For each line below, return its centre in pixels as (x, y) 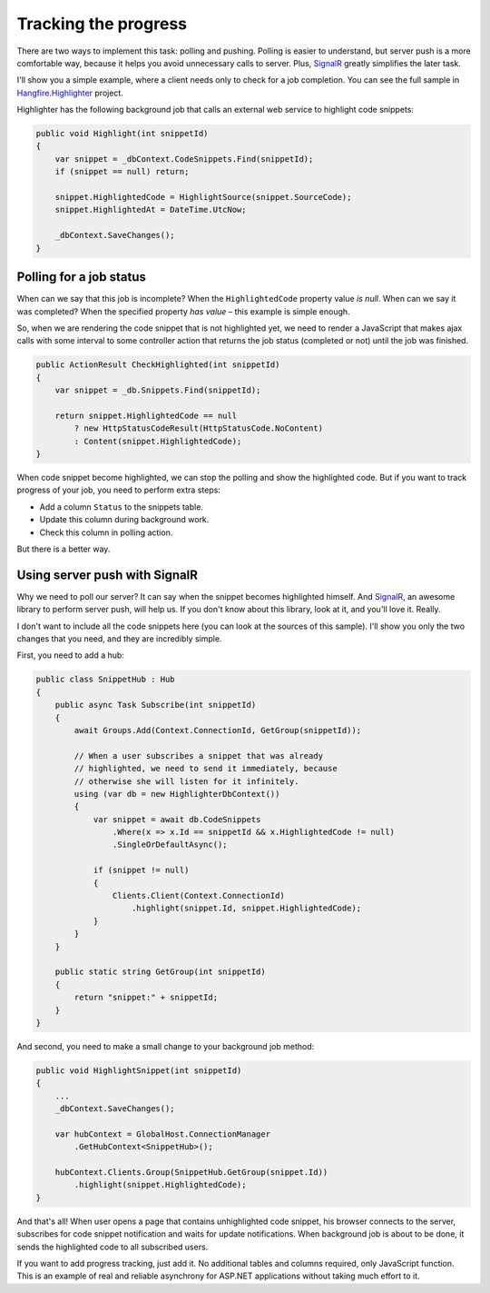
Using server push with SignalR (108, 575)
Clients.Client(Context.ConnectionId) (198, 896)
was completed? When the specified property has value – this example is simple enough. (183, 311)
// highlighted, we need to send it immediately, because (206, 769)
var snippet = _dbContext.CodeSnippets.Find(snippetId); (184, 159)
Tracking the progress (102, 24)
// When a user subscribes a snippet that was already (199, 756)
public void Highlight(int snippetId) (122, 134)
